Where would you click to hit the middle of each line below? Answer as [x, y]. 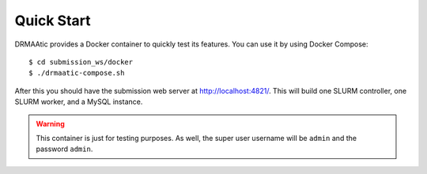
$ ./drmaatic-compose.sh [77, 73]
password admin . [64, 149]
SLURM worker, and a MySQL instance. [79, 102]
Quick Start [53, 20]
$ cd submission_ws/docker [81, 62]
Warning [50, 124]
